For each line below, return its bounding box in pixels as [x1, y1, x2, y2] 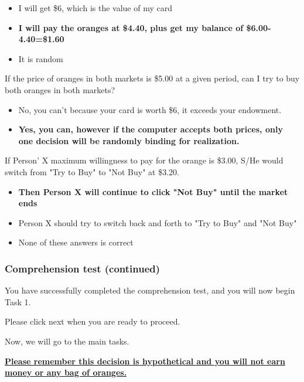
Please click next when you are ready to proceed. [5, 315, 180, 328]
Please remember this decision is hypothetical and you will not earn [5, 354, 285, 367]
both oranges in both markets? [5, 83, 115, 95]
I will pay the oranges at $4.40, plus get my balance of [18, 21, 244, 33]
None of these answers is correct [18, 236, 134, 248]
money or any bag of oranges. [5, 366, 127, 378]
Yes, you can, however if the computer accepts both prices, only [18, 123, 283, 135]
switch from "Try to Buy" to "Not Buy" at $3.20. [5, 165, 179, 178]
